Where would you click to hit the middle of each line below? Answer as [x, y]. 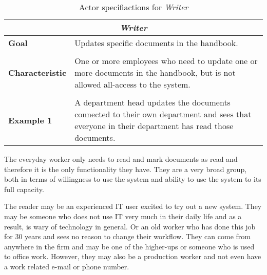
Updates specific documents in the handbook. [156, 43]
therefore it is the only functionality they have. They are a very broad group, [126, 169]
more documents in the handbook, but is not [155, 72]
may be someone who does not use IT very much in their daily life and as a [123, 216]
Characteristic [37, 72]
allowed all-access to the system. [132, 84]
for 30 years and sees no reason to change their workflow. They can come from [127, 236]
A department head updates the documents [152, 102]
